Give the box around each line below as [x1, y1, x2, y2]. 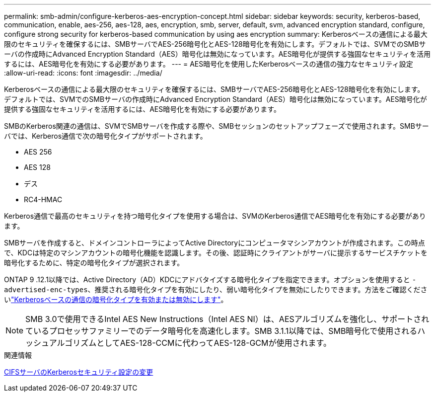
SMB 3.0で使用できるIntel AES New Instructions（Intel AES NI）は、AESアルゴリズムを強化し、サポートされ [25, 314, 430, 324]
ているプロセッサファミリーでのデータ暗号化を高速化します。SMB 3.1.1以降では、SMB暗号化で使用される [25, 326, 418, 336]
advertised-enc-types [4, 286, 88, 294]
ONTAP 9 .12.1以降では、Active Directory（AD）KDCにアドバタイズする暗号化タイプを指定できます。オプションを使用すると [4, 275, 410, 284]
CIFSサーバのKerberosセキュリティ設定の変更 [4, 368, 153, 376]
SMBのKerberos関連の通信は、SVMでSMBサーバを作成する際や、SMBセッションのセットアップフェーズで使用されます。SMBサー [4, 122, 429, 130]
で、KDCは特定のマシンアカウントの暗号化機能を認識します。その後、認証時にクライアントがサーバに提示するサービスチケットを [4, 248, 428, 257]
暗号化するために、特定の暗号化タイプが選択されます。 [4, 258, 184, 267]
